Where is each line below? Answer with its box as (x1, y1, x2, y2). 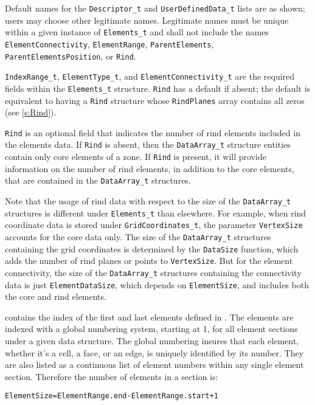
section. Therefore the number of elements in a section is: (5, 370, 218, 382)
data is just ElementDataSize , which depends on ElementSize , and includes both (5, 278, 309, 291)
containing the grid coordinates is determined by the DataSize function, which (5, 242, 299, 255)
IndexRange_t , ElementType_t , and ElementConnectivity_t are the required (5, 70, 295, 83)
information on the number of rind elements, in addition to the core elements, (5, 162, 294, 175)
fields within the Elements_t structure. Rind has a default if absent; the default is (5, 81, 311, 94)
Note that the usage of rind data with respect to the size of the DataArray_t (5, 195, 291, 207)
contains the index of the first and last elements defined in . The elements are (5, 310, 294, 323)
